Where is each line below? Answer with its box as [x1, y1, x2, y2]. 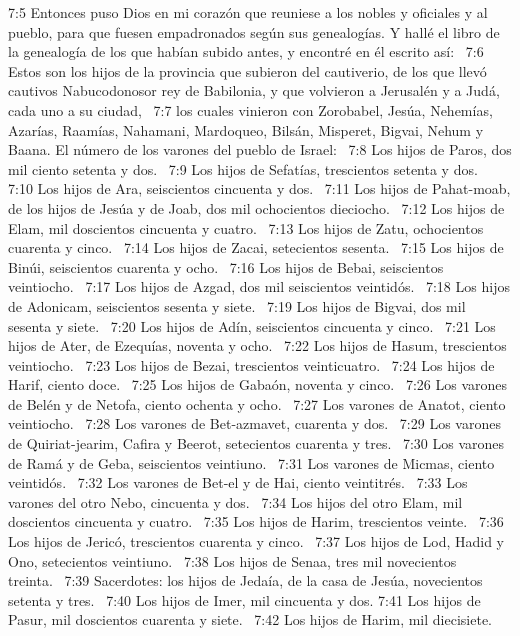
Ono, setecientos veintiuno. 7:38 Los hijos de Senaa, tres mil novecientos [8, 550, 457, 571]
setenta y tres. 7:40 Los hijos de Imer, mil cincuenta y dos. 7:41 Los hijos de [8, 589, 481, 610]
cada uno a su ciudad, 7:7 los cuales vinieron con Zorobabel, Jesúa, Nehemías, [8, 99, 493, 120]
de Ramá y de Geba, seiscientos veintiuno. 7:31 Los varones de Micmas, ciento [8, 452, 495, 473]
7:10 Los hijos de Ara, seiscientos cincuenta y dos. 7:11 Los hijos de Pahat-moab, [8, 178, 511, 199]
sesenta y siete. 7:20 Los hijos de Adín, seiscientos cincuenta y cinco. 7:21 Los [8, 315, 496, 336]
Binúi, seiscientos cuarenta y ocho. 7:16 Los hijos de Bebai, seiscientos [8, 256, 444, 277]
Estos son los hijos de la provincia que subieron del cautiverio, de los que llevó [8, 60, 487, 81]
